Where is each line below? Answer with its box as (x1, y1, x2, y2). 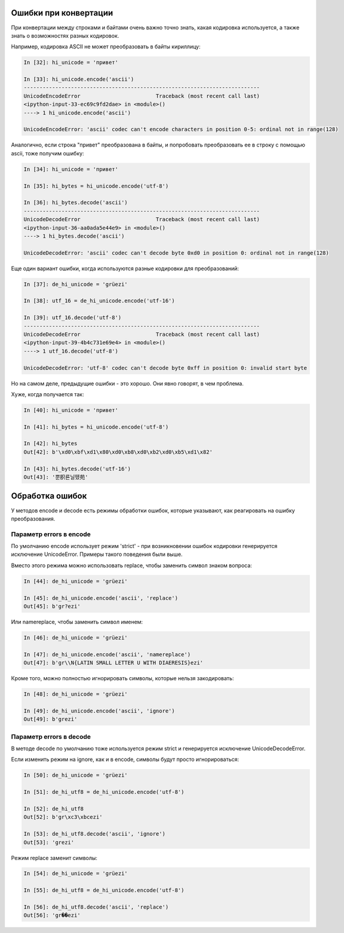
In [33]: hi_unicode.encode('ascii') (23, 76, 134, 83)
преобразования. (11, 515, 56, 522)
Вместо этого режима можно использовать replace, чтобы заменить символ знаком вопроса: (11, 562, 252, 569)
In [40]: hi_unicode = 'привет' (23, 406, 119, 414)
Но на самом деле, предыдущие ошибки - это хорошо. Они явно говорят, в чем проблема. (11, 380, 244, 387)
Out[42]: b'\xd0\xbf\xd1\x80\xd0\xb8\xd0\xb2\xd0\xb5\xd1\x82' (23, 448, 213, 455)
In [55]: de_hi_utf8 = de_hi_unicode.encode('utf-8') (23, 887, 185, 894)
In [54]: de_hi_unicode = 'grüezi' (23, 870, 128, 877)
